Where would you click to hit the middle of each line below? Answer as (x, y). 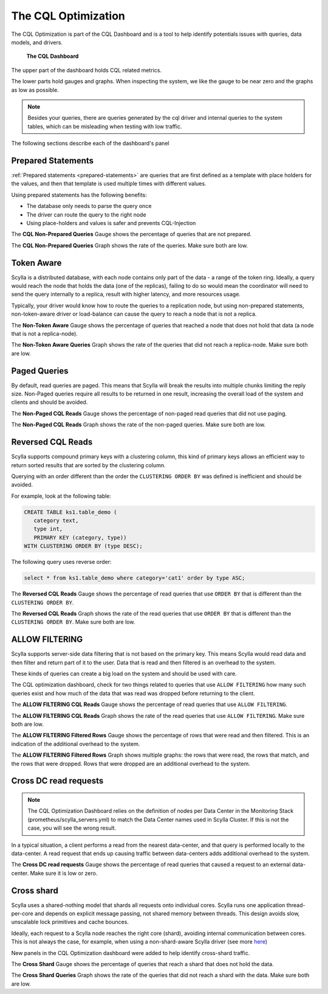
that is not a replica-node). (45, 333)
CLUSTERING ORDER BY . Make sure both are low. (73, 622)
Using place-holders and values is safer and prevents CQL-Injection (111, 223)
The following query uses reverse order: (61, 562)
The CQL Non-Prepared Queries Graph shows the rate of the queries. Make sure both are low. (130, 245)
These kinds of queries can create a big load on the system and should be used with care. (124, 674)
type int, (48, 529)
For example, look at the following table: (61, 496)
